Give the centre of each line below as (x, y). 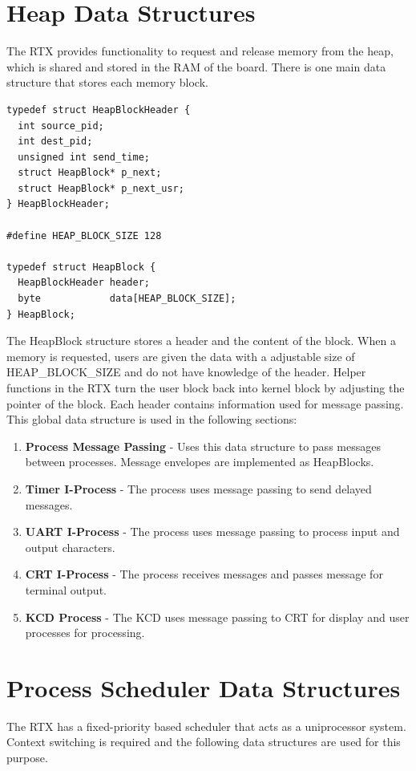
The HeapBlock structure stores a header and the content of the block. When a (201, 341)
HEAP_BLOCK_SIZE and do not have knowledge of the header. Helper (186, 372)
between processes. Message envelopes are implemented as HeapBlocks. (200, 462)
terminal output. (66, 589)
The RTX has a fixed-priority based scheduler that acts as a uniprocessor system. (206, 726)
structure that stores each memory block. (107, 82)
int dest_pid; (55, 142)
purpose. (27, 758)
